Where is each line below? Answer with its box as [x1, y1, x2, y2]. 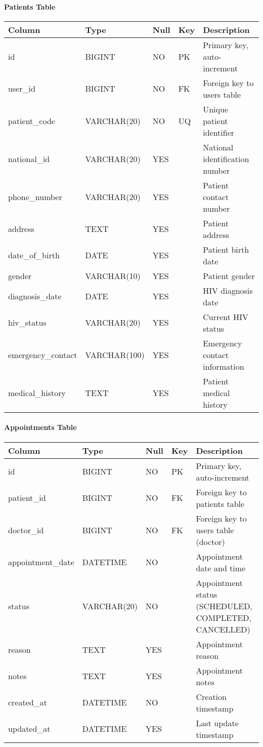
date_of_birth [8, 249, 60, 261]
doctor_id [8, 524, 44, 536]
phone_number [8, 190, 62, 203]
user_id [8, 83, 35, 95]
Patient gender [203, 269, 255, 282]
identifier [203, 126, 235, 138]
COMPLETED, [196, 611, 252, 623]
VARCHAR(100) [85, 348, 145, 361]
